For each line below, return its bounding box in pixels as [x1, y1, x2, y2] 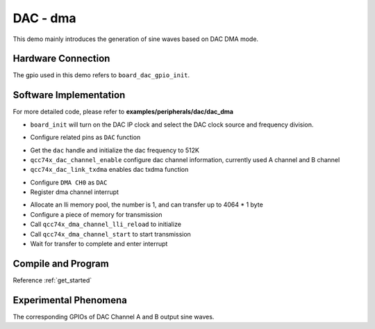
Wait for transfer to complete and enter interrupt [30, 240, 168, 248]
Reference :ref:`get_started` [12, 275, 92, 284]
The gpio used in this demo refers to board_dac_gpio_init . [12, 71, 190, 79]
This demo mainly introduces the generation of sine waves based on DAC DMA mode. [12, 35, 259, 43]
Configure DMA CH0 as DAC [30, 178, 108, 186]
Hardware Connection [12, 53, 110, 65]
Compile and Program [12, 257, 109, 269]
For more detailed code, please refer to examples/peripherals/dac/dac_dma [12, 108, 234, 116]
